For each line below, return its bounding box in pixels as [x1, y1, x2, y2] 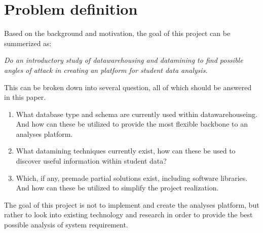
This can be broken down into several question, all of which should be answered [4, 82, 252, 92]
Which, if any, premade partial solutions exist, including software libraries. [16, 172, 248, 183]
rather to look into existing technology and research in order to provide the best [4, 209, 253, 220]
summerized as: [4, 37, 52, 48]
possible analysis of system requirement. [4, 219, 128, 230]
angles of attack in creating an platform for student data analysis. [4, 64, 208, 75]
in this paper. [4, 92, 46, 102]
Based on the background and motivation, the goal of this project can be [4, 28, 231, 38]
